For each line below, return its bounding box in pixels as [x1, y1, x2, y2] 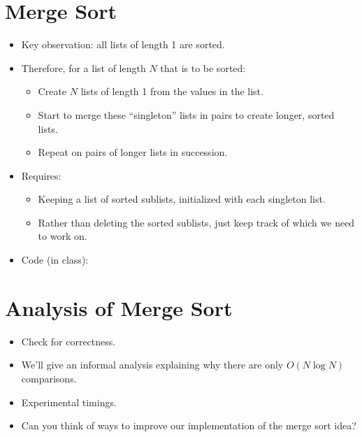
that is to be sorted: [160, 60, 246, 75]
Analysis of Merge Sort [5, 293, 233, 322]
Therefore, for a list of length [21, 60, 146, 75]
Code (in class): [21, 252, 89, 267]
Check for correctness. [21, 334, 116, 348]
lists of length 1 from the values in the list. [80, 84, 263, 99]
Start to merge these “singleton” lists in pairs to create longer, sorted [38, 107, 335, 122]
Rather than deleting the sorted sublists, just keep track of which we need [38, 215, 355, 229]
